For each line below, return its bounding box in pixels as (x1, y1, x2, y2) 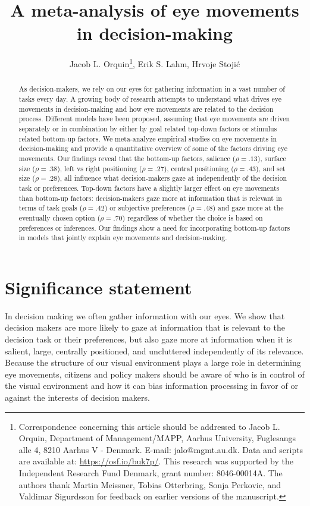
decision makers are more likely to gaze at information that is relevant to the (5, 321, 285, 334)
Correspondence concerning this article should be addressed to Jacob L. (18, 420, 280, 432)
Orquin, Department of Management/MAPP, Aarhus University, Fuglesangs (18, 432, 296, 444)
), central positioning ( (164, 163, 234, 173)
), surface (257, 153, 286, 163)
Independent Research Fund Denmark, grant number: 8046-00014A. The (18, 466, 283, 479)
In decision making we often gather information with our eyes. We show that (5, 309, 285, 322)
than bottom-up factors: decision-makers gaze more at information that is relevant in (18, 193, 282, 203)
